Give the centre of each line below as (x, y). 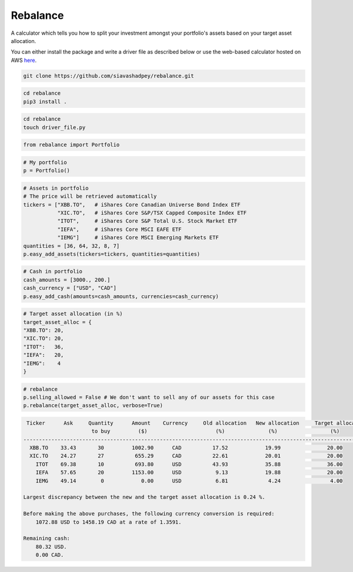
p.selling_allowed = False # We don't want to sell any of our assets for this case (149, 397)
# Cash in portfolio (53, 272)
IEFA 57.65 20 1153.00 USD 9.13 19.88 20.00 (189, 472)
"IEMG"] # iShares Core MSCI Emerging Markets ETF (138, 238)
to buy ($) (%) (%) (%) (216, 431)
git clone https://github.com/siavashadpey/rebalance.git (109, 76)
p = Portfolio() (47, 171)
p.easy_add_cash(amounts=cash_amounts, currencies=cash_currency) (121, 296)
